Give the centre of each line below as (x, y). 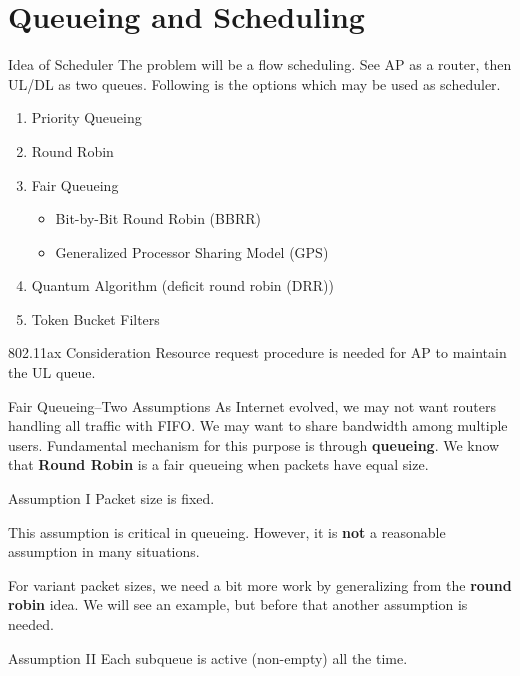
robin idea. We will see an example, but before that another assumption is (238, 604)
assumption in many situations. (104, 551)
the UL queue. (52, 372)
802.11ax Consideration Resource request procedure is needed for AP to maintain (257, 352)
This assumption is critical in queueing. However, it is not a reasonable (227, 531)
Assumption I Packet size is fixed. (111, 498)
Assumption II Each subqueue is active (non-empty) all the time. (208, 657)
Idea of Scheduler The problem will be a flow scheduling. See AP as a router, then (260, 64)
